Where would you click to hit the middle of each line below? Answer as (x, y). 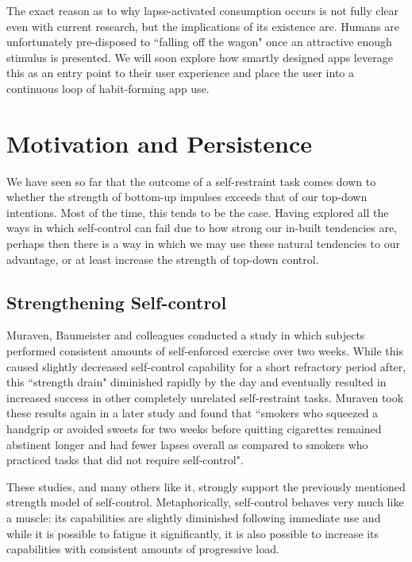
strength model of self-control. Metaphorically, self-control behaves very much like (205, 502)
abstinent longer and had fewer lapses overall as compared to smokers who (187, 444)
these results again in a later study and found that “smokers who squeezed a (193, 413)
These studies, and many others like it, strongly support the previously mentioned (206, 486)
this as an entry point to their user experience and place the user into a (180, 73)
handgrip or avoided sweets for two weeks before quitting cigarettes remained (194, 429)
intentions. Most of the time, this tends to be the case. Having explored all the (198, 212)
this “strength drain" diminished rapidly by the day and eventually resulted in (196, 382)
